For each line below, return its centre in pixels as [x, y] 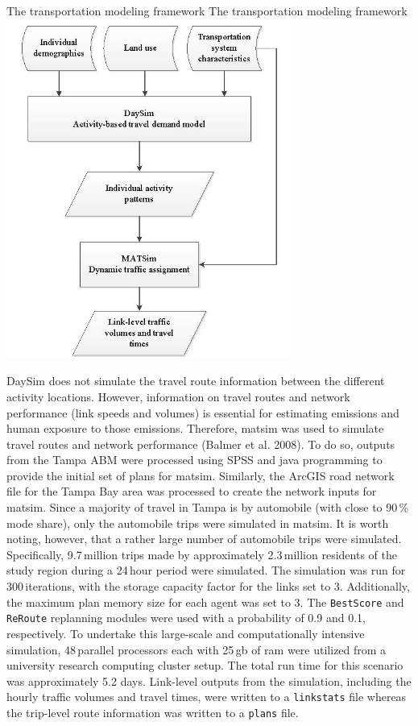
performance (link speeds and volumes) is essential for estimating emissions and [203, 412]
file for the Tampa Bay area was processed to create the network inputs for [192, 491]
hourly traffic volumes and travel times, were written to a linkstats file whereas [207, 697]
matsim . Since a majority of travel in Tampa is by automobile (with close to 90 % [208, 507]
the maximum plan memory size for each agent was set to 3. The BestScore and [205, 602]
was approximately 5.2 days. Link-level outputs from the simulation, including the [209, 680]
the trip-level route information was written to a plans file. [153, 712]
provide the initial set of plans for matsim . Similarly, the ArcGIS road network [201, 475]
